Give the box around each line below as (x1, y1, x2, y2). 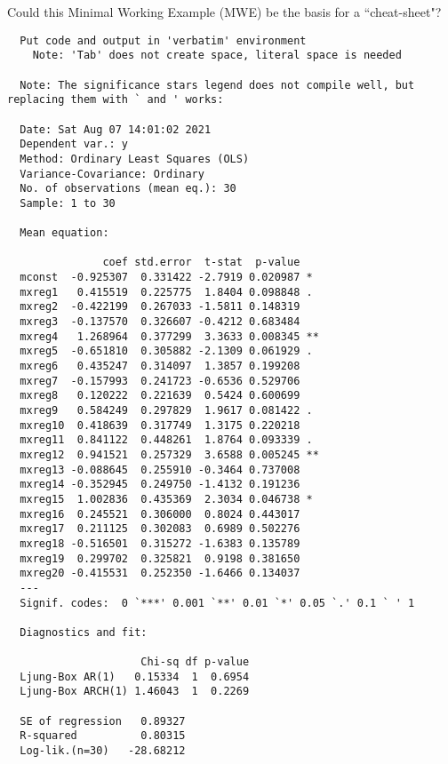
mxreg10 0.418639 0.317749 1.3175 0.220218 (20, 418, 300, 432)
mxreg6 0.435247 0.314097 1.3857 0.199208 (20, 360, 300, 373)
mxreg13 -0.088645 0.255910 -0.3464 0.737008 (20, 463, 300, 476)
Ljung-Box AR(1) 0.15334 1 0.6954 (20, 670, 250, 683)
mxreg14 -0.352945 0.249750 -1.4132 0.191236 (20, 478, 300, 491)
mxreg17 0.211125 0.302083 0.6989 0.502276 (20, 522, 300, 536)
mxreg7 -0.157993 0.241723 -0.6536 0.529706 (20, 374, 300, 387)
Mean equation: (20, 227, 109, 240)
